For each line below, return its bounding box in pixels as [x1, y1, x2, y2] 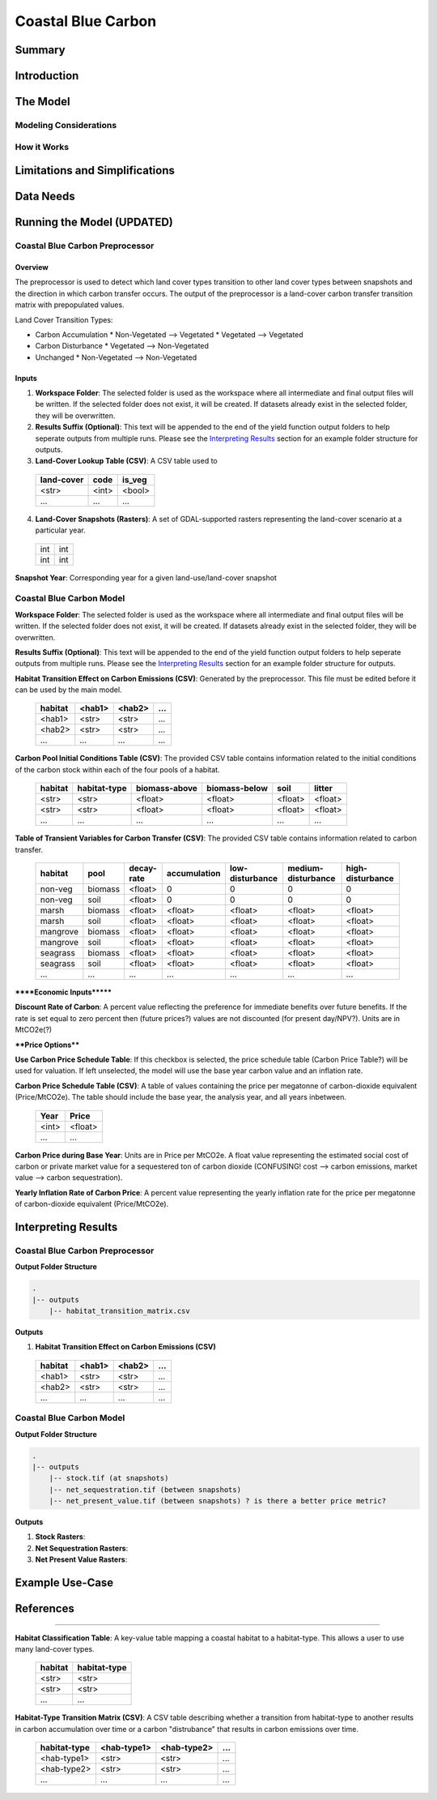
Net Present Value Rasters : [35, 1554, 128, 1564]
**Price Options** [15, 1040, 80, 1050]
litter [314, 783, 333, 794]
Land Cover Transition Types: [15, 314, 113, 324]
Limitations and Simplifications [15, 164, 176, 177]
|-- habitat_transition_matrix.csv [49, 1306, 190, 1316]
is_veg [121, 474, 147, 485]
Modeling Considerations [15, 119, 117, 130]
